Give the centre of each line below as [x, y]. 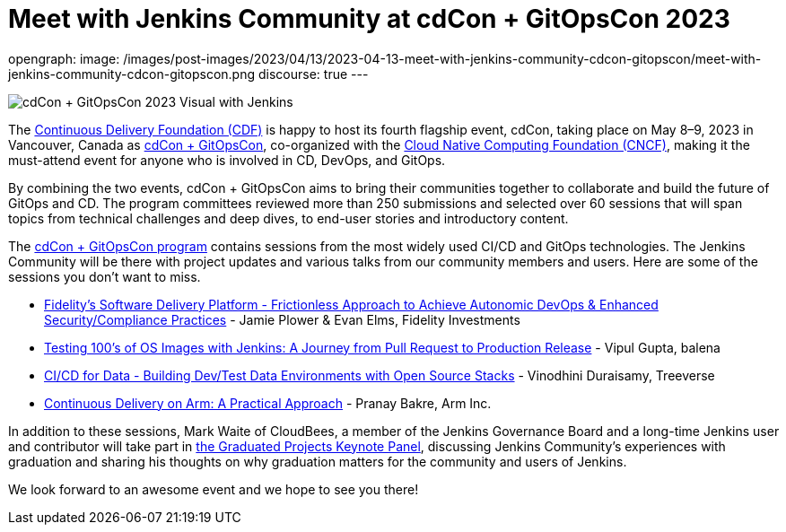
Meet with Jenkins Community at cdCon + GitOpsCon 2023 [369, 19]
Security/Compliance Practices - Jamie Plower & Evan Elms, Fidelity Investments [282, 319]
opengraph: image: [64, 58]
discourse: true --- [313, 74]
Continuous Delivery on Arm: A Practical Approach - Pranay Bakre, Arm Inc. [268, 403]
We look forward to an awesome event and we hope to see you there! [214, 489]
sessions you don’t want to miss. [105, 276]
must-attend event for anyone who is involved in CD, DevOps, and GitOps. [227, 160]
